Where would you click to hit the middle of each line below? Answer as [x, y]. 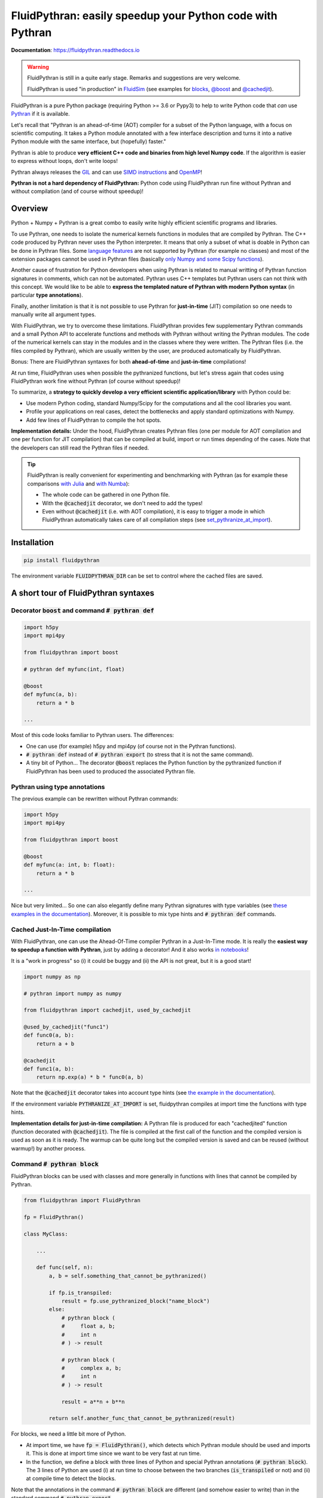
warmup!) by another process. [48, 1148]
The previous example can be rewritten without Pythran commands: [95, 798]
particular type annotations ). [47, 295]
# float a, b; [89, 1326]
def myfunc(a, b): [51, 694]
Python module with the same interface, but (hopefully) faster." [89, 141]
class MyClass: [46, 1234]
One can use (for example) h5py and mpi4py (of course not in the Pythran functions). [131, 746]
